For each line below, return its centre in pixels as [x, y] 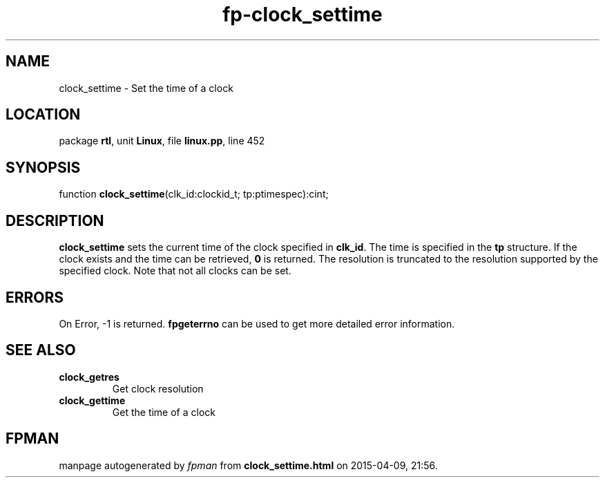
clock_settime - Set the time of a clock [146, 88]
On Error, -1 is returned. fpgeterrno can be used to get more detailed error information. [257, 323]
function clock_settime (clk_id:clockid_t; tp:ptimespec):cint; [194, 194]
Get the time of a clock [164, 412]
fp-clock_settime [302, 15]
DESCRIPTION [55, 220]
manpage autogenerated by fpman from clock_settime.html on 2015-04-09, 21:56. [248, 465]
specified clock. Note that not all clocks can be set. [175, 271]
